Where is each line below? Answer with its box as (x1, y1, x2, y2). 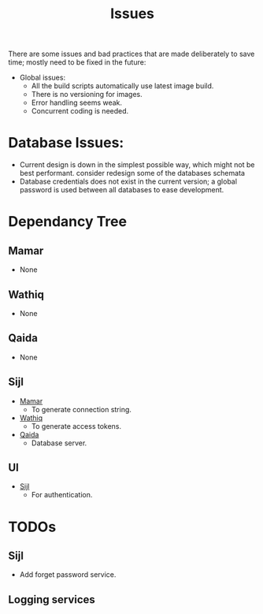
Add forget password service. (19, 570, 117, 579)
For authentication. (31, 490, 93, 500)
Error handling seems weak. (31, 98, 123, 107)
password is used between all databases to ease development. (19, 185, 224, 195)
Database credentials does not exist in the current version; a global (19, 177, 238, 186)
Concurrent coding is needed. (31, 106, 129, 116)
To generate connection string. (31, 404, 132, 414)
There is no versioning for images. (31, 90, 143, 99)
